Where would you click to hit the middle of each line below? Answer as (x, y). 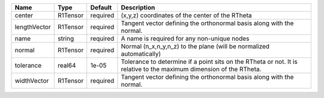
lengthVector (33, 27)
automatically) (141, 54)
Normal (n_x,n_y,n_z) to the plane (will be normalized (195, 46)
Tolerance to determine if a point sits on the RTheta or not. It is (209, 62)
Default (101, 7)
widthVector (32, 81)
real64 (67, 65)
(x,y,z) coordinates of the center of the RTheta (186, 15)
